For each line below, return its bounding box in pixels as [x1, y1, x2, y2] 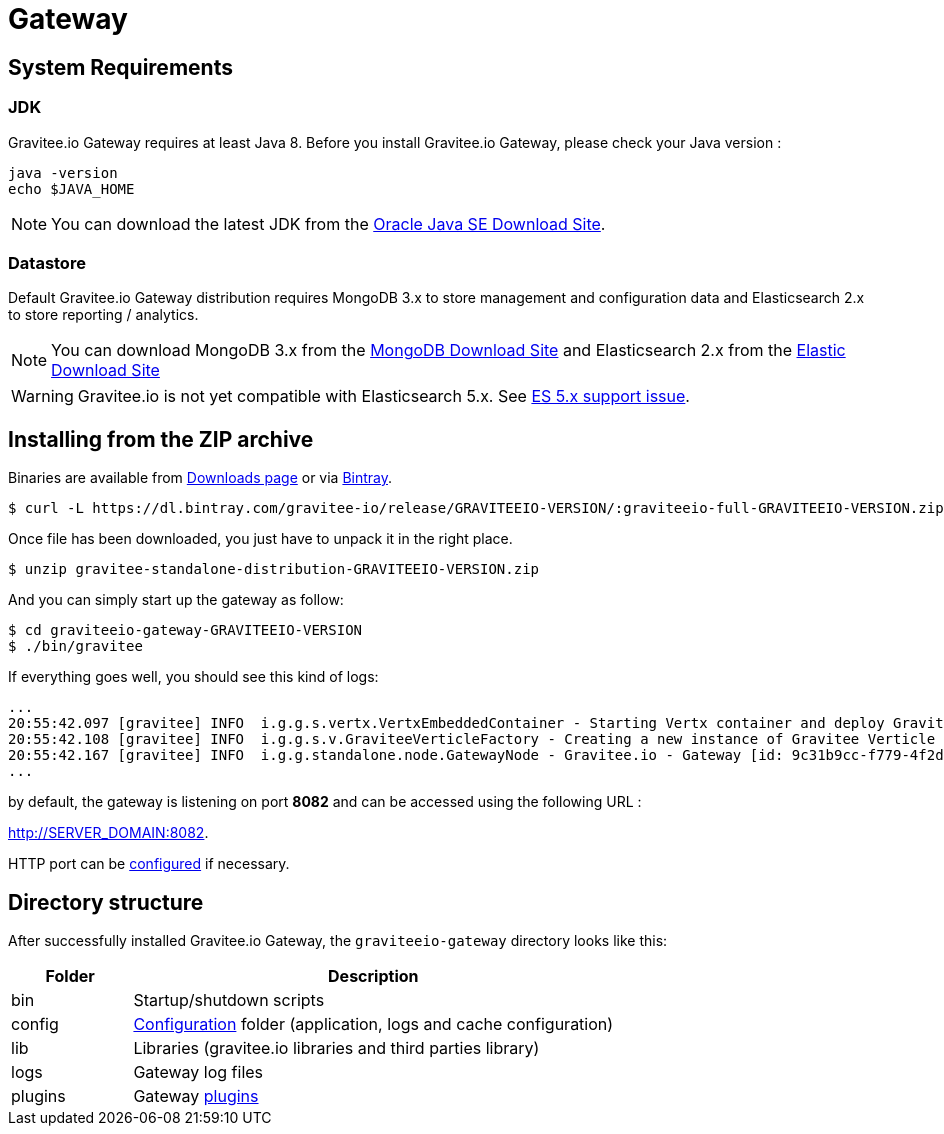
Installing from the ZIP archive [8, 426, 314, 452]
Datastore [8, 252, 86, 273]
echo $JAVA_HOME [8, 180, 135, 197]
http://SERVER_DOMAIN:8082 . [8, 824, 209, 842]
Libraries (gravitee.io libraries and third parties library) [133, 1037, 540, 1058]
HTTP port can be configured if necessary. [8, 855, 290, 873]
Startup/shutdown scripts [133, 989, 325, 1010]
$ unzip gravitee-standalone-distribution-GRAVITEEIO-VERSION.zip [8, 561, 540, 578]
